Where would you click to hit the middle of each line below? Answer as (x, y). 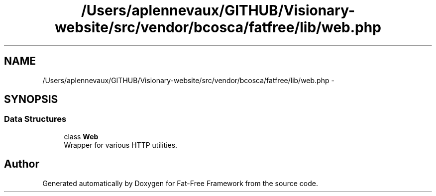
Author (22, 164)
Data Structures (35, 119)
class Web (81, 136)
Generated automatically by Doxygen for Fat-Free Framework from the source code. (180, 183)
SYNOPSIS (31, 99)
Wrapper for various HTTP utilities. (121, 145)
